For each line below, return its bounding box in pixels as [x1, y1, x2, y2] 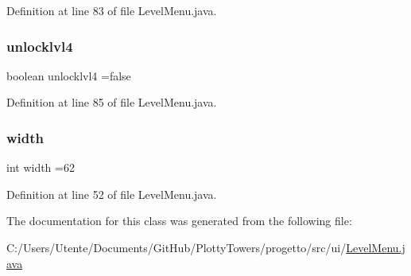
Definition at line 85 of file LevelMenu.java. [6, 94, 217, 111]
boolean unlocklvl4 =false [6, 67, 131, 84]
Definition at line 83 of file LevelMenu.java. [6, 2, 217, 18]
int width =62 [6, 159, 75, 176]
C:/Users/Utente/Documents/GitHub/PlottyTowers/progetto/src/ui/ [6, 239, 347, 255]
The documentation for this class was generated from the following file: [6, 212, 352, 229]
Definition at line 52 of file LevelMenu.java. [6, 185, 217, 202]
